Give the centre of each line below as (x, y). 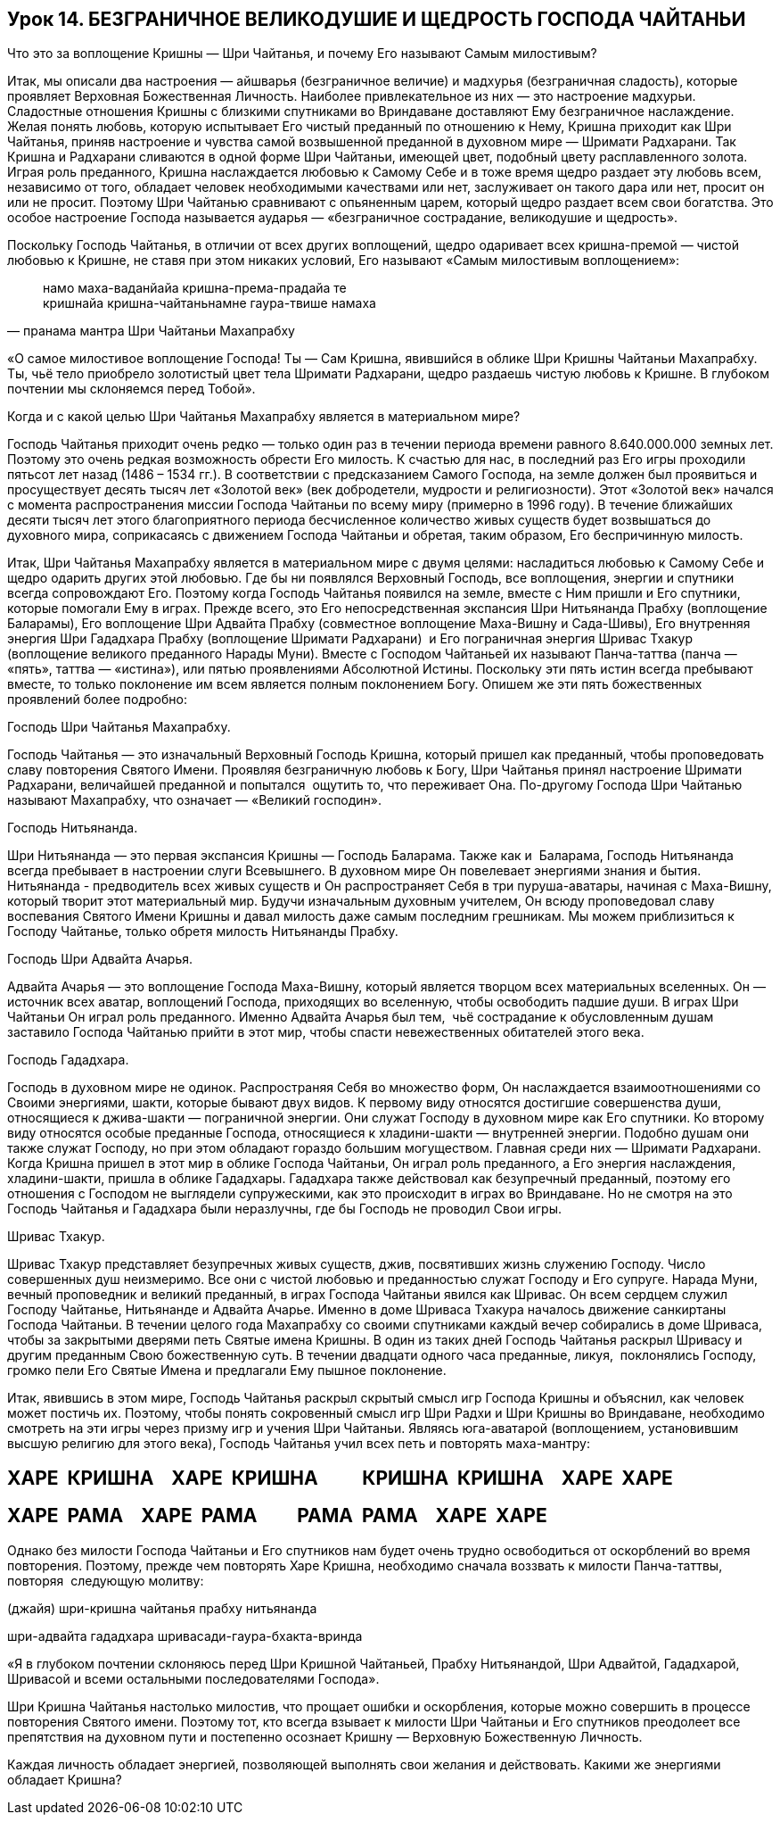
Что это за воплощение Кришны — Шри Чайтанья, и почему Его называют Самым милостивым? (302, 54)
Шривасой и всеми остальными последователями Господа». (193, 1678)
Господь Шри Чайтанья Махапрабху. (119, 727)
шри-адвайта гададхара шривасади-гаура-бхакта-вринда (185, 1636)
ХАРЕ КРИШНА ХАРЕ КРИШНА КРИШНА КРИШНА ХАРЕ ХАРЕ (340, 1478)
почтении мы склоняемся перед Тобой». (131, 389)
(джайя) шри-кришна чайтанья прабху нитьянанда (162, 1608)
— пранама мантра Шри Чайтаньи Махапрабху (151, 331)
